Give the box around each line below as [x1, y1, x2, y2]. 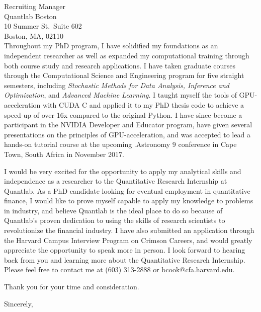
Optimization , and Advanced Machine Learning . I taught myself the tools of [4, 90, 237, 100]
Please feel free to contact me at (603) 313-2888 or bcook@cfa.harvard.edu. [4, 264, 235, 275]
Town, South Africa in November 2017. [4, 148, 124, 159]
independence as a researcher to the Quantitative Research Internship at [4, 176, 227, 186]
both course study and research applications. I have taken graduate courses [4, 60, 235, 70]
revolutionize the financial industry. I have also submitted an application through [4, 225, 254, 236]
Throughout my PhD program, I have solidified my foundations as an [4, 40, 218, 51]
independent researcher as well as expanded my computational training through [4, 50, 249, 60]
